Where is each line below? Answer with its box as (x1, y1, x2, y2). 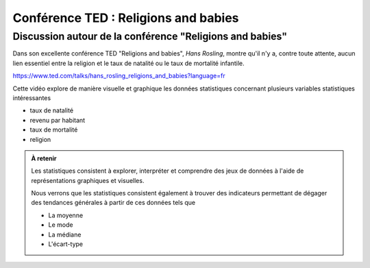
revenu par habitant (29, 116, 86, 124)
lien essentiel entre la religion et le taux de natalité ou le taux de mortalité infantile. (12, 59, 245, 67)
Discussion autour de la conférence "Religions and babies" (12, 30, 288, 42)
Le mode (48, 221, 73, 229)
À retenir (31, 154, 58, 162)
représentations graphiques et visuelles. (31, 176, 145, 184)
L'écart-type (48, 240, 84, 248)
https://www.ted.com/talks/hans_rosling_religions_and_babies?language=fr (12, 72, 225, 80)
